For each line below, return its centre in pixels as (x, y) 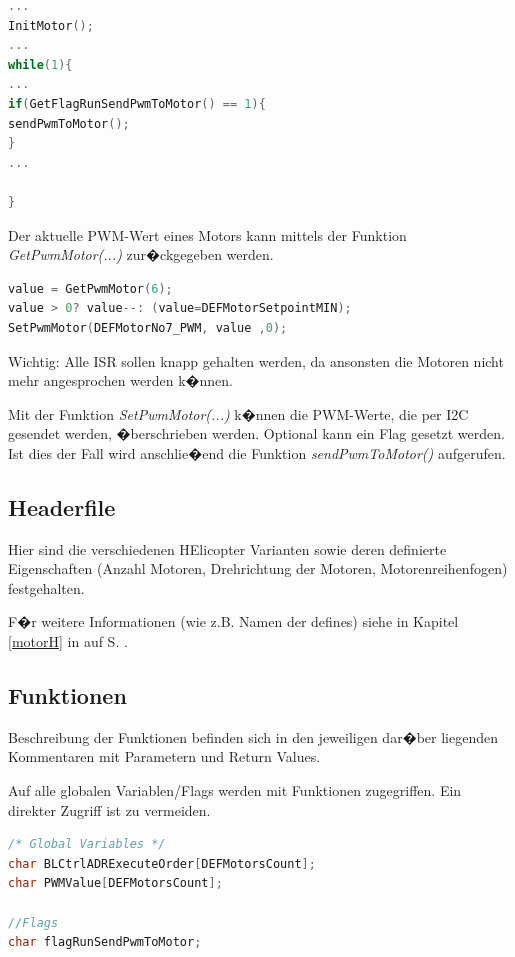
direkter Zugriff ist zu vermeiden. (109, 809)
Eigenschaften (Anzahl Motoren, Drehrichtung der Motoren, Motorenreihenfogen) (258, 568)
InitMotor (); (51, 25)
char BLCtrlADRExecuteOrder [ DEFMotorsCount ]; (162, 863)
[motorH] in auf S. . (68, 641)
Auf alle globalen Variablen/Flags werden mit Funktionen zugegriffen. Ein (235, 790)
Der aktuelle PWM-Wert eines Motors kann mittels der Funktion (207, 234)
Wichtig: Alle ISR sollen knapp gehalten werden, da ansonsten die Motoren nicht (256, 360)
